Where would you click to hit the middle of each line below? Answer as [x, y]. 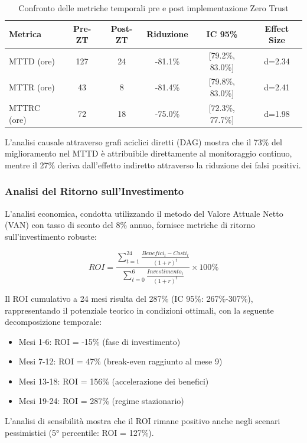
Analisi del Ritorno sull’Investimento [94, 191]
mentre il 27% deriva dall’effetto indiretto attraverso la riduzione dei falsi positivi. [153, 165]
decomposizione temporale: [53, 322]
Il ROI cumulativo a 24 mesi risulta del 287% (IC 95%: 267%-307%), [129, 298]
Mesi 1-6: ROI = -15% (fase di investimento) [99, 341]
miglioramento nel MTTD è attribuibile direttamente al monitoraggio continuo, [148, 153]
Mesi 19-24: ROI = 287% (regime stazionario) [101, 401]
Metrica [25, 34]
